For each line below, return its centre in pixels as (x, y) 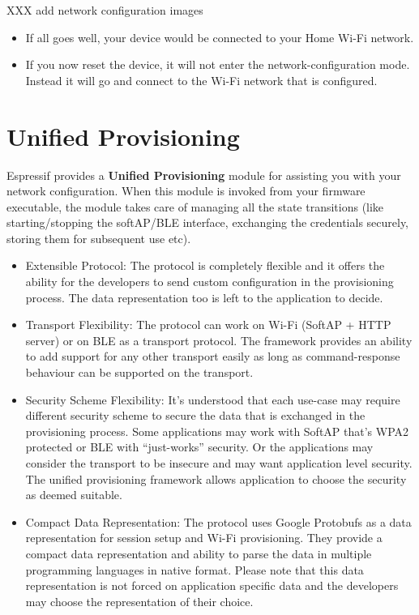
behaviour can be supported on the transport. (139, 372)
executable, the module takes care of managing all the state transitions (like (195, 206)
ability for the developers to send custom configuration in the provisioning (209, 282)
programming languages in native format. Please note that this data (195, 569)
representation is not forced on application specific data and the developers (212, 585)
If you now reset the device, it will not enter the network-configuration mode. (218, 64)
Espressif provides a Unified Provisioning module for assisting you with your (204, 175)
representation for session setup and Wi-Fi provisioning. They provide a (204, 538)
